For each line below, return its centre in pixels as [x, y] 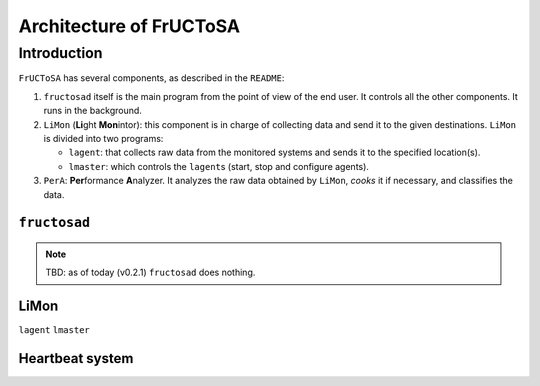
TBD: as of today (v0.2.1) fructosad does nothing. [150, 272]
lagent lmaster [54, 330]
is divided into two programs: [103, 138]
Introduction [60, 53]
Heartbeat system [76, 358]
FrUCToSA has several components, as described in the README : [151, 78]
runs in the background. [92, 111]
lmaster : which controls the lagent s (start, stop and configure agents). [219, 166]
